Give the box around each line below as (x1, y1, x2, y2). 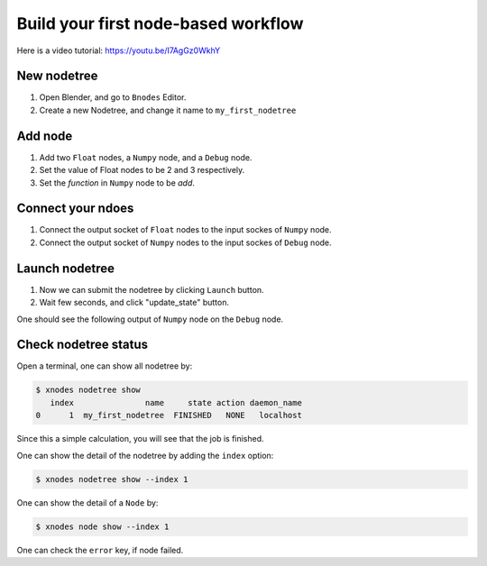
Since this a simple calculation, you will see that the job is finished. (16, 434, 265, 444)
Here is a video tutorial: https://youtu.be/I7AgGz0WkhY (16, 45, 221, 56)
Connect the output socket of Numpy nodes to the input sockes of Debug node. (39, 237, 333, 248)
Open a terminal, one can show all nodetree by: (16, 361, 193, 371)
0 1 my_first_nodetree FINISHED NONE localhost (35, 410, 302, 421)
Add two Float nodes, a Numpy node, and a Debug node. (39, 151, 253, 162)
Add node (16, 128, 73, 143)
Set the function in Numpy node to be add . (39, 177, 196, 188)
